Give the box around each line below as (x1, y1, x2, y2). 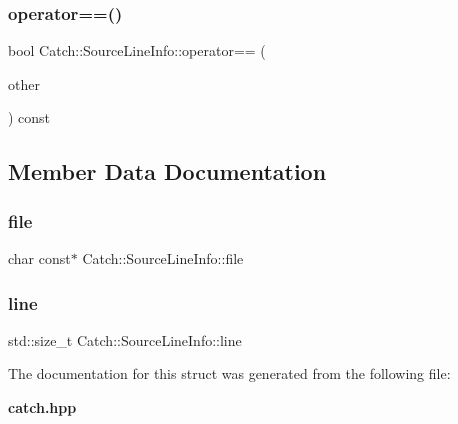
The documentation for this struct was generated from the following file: (8, 363, 451, 384)
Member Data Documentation (8, 156, 327, 187)
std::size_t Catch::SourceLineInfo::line (8, 329, 242, 350)
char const (8, 248, 71, 268)
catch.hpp (8, 397, 77, 417)
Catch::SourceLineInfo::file (82, 248, 244, 268)
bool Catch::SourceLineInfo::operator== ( (8, 40, 266, 61)
